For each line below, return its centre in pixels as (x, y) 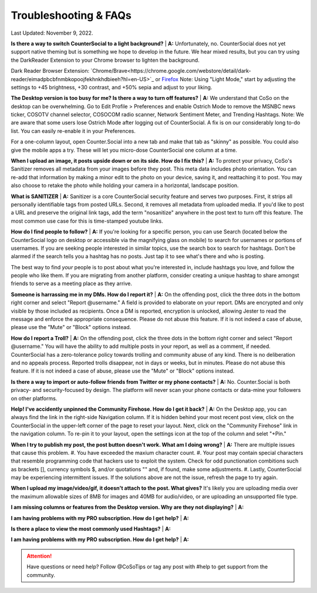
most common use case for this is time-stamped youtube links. (87, 221)
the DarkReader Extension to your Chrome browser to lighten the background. (105, 60)
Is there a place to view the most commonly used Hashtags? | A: (91, 529)
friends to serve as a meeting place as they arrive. (71, 284)
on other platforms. (34, 398)
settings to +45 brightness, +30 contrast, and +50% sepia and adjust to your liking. (112, 87)
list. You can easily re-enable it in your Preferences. (73, 131)
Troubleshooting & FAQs (71, 15)
